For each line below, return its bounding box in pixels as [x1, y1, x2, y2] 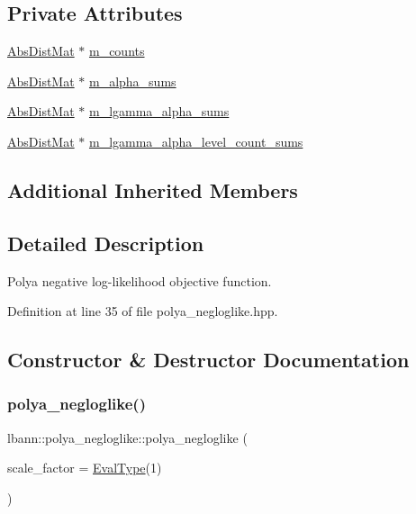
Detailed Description [7, 229, 204, 257]
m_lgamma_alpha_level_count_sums [88, 131, 303, 150]
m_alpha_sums [88, 71, 176, 90]
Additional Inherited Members [7, 176, 298, 203]
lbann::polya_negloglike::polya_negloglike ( [7, 428, 248, 446]
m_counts [88, 41, 145, 60]
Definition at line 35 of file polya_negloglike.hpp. [7, 302, 278, 320]
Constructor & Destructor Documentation [7, 346, 410, 374]
